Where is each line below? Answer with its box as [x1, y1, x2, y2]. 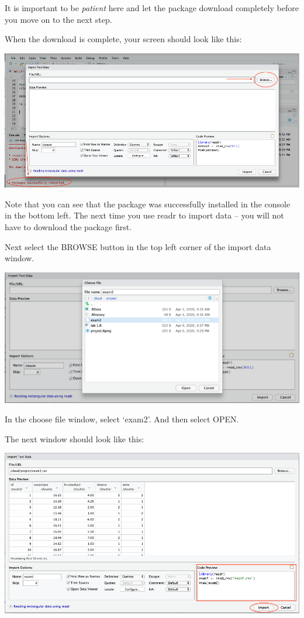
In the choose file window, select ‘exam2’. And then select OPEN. [5, 413, 239, 425]
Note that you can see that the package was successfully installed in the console [5, 197, 291, 210]
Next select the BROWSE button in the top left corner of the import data [5, 240, 271, 252]
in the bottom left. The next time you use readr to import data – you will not [5, 209, 284, 221]
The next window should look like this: [5, 432, 144, 445]
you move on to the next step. [5, 13, 112, 25]
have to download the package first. [5, 220, 132, 233]
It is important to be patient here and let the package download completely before [5, 2, 299, 13]
